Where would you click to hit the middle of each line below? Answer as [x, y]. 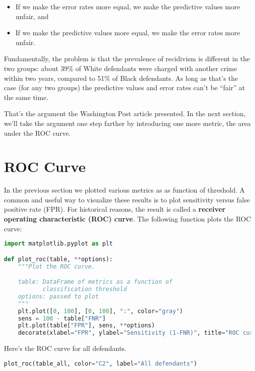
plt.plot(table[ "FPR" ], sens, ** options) [86, 326]
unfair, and [32, 16]
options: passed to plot [58, 296]
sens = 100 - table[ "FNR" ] [62, 318]
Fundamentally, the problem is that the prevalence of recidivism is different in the [127, 59]
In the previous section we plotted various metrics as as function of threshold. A [125, 190]
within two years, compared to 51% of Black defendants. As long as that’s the [121, 78]
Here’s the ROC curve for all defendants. [65, 348]
